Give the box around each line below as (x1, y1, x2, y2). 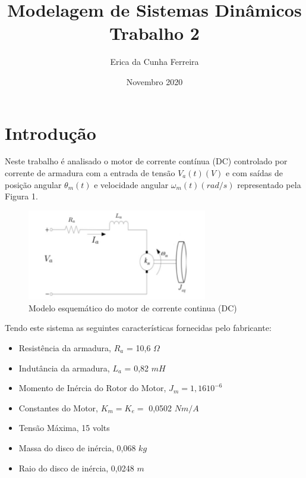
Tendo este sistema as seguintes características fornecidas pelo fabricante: (5, 321, 272, 334)
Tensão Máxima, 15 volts (18, 421, 110, 434)
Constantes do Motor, (18, 401, 98, 414)
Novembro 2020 (126, 75, 183, 88)
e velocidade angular (94, 178, 169, 190)
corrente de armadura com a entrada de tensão (5, 167, 175, 179)
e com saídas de (226, 167, 283, 179)
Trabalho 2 (109, 21, 200, 45)
